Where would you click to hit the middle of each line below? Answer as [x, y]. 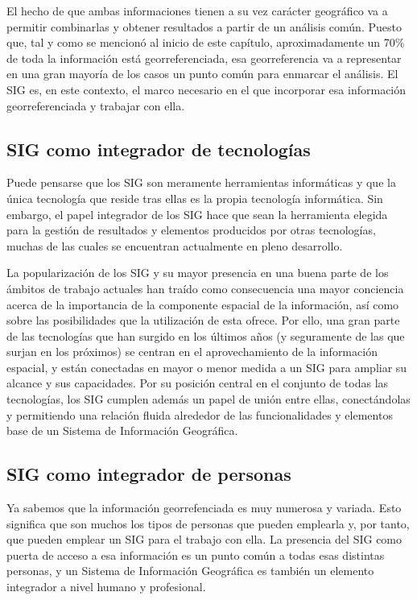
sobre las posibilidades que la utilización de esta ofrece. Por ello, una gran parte [203, 320]
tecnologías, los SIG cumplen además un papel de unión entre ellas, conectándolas [208, 399]
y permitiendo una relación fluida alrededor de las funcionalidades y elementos [200, 414]
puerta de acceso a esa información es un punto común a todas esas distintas [196, 554]
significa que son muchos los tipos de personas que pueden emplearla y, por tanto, [208, 523]
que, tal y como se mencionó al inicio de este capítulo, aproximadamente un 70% [206, 42]
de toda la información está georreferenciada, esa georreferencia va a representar [204, 58]
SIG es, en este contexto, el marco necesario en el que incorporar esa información [206, 89]
